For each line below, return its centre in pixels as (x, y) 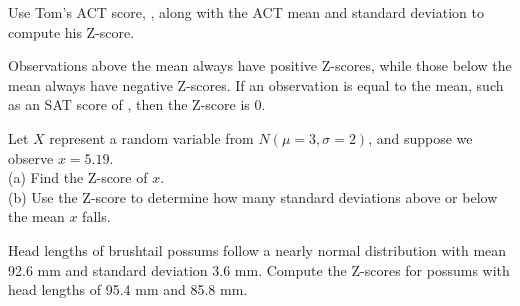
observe (31, 157)
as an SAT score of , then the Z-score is (129, 104)
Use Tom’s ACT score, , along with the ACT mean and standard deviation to (246, 12)
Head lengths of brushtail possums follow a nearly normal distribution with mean (257, 249)
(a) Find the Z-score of (78, 177)
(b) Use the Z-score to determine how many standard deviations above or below (253, 196)
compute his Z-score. (71, 31)
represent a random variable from (151, 137)
